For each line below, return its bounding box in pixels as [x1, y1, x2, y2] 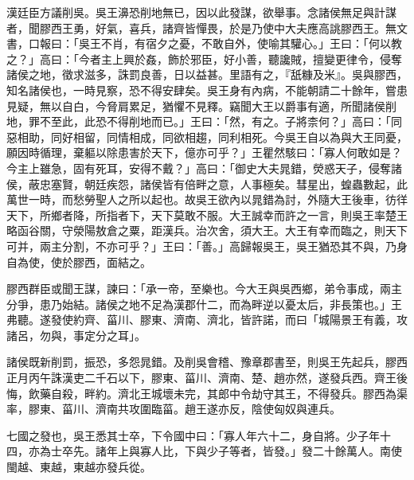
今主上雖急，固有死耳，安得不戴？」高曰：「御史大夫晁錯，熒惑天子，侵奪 [6, 159, 391, 176]
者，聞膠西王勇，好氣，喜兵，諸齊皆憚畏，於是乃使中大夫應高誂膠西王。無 [6, 19, 396, 36]
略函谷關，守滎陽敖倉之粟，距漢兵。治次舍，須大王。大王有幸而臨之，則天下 [6, 222, 408, 239]
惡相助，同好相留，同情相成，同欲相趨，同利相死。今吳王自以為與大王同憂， [6, 128, 408, 145]
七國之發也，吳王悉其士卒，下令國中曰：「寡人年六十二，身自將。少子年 [6, 427, 380, 443]
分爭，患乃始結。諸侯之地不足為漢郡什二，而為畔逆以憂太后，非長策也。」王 [6, 295, 402, 312]
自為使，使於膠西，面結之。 [6, 253, 151, 270]
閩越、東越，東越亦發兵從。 [6, 459, 151, 475]
